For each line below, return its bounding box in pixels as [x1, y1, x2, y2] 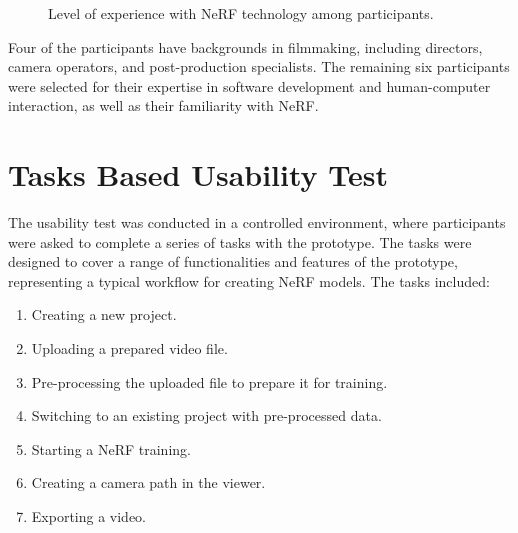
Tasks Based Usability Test [8, 154, 389, 195]
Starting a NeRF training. [31, 438, 191, 459]
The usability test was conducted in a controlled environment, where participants [8, 212, 506, 233]
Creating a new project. [31, 304, 177, 325]
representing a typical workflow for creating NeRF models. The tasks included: [8, 270, 490, 291]
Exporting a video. [31, 506, 147, 527]
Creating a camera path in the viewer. [31, 472, 266, 493]
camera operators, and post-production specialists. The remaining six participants [8, 56, 510, 77]
